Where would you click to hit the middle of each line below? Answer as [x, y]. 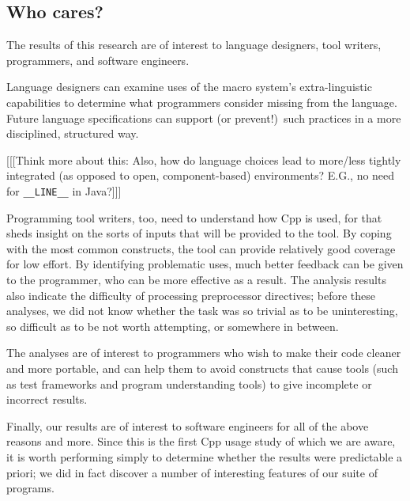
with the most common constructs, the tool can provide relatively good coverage [201, 248]
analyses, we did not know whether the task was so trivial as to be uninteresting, [202, 311]
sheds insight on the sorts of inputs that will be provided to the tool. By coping [199, 233]
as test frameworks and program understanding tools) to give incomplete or [189, 383]
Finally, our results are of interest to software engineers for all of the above [188, 425]
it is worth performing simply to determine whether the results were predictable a [205, 456]
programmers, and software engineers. [98, 60]
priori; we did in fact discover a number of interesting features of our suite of [192, 472]
